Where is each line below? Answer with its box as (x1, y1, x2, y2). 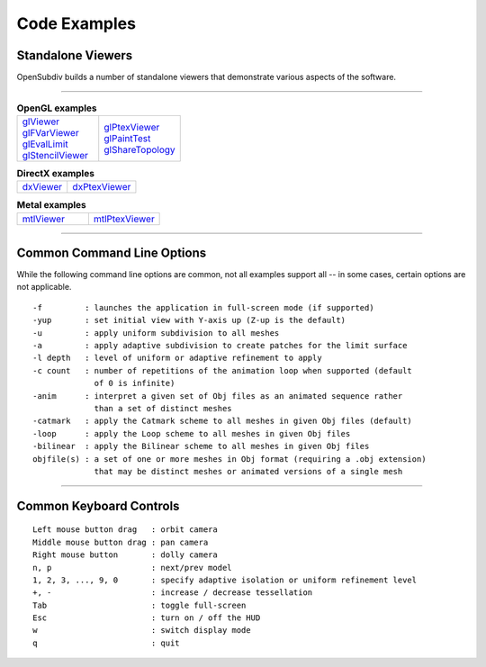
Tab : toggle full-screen (32, 599, 247, 610)
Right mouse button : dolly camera (32, 550, 218, 560)
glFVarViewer (22, 126, 80, 139)
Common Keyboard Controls (16, 498, 180, 513)
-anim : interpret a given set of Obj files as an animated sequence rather (32, 391, 403, 401)
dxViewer (22, 181, 63, 194)
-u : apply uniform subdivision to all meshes (32, 328, 280, 338)
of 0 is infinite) (94, 378, 175, 389)
